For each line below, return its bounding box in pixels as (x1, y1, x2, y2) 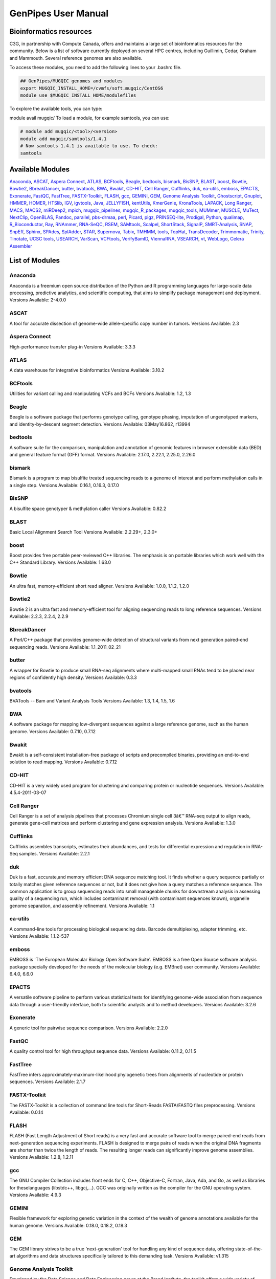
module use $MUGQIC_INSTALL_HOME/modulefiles (20, 93, 136, 98)
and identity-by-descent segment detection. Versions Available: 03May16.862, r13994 (9, 421, 191, 427)
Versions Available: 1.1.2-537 (9, 933, 70, 939)
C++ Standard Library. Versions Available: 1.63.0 (9, 559, 111, 565)
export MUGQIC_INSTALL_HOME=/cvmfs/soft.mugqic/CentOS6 (20, 85, 164, 91)
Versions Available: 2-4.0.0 (9, 297, 66, 303)
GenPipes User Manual (9, 8, 109, 19)
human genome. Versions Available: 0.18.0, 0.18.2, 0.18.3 (9, 1222, 127, 1228)
